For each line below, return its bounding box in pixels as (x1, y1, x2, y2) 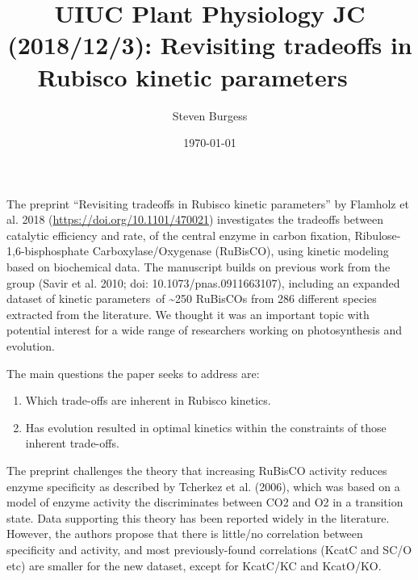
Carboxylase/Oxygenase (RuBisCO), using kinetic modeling (92, 242, 389, 259)
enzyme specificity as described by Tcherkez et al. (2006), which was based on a (6, 477, 400, 494)
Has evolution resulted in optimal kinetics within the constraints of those (25, 418, 387, 435)
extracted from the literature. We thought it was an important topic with (6, 305, 370, 322)
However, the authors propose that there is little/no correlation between (6, 525, 363, 542)
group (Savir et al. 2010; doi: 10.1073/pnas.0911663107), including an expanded (6, 274, 400, 291)
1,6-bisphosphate (6, 242, 90, 259)
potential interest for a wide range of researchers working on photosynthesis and (6, 322, 402, 338)
